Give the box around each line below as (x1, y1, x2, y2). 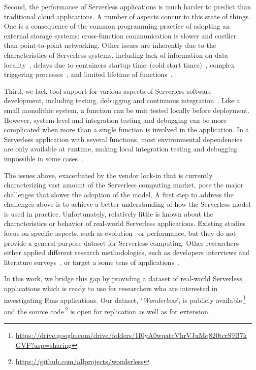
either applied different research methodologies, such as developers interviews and (4, 247, 250, 258)
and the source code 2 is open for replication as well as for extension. (4, 304, 210, 316)
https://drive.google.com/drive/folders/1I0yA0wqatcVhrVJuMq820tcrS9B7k (15, 330, 247, 340)
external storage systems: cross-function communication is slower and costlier (4, 30, 237, 40)
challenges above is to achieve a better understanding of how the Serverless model (4, 199, 251, 209)
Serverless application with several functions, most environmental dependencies (4, 134, 243, 144)
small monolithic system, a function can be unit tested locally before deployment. (4, 105, 250, 115)
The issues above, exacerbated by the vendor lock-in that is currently (4, 170, 213, 180)
